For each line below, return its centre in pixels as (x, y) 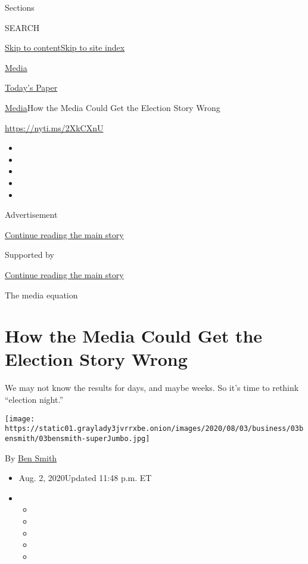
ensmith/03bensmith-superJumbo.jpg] (77, 438)
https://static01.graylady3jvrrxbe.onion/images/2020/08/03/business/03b (154, 429)
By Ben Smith (31, 457)
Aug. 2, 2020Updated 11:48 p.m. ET (85, 478)
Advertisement (31, 215)
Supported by (29, 255)
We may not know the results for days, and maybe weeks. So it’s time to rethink (152, 388)
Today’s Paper (31, 87)
